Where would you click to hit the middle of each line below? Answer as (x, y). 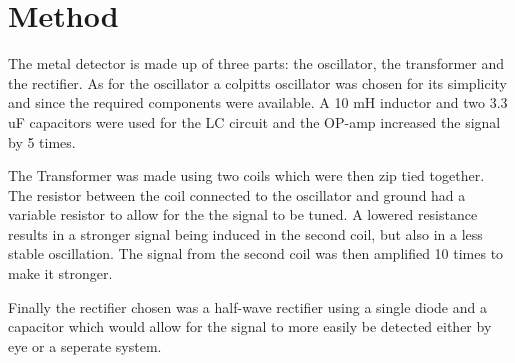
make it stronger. (60, 273)
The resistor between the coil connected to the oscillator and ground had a (237, 194)
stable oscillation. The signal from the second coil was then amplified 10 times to (256, 253)
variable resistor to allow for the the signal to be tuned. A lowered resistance (243, 214)
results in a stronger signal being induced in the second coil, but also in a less (245, 233)
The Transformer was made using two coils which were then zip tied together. (246, 175)
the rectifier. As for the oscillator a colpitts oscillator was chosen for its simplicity (257, 82)
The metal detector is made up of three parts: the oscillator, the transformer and (256, 63)
